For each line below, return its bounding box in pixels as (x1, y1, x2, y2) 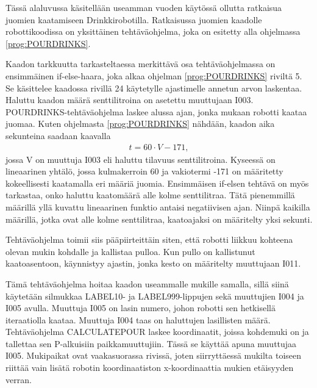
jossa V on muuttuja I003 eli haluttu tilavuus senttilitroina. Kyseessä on (5, 153, 276, 165)
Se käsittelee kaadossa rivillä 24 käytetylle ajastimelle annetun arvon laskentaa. (5, 81, 302, 94)
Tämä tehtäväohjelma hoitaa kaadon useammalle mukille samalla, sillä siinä (5, 277, 289, 290)
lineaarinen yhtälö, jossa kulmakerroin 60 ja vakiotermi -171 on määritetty (5, 165, 283, 178)
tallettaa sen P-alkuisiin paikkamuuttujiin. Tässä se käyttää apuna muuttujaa (5, 337, 297, 350)
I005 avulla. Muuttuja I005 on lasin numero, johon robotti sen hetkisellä (5, 301, 276, 314)
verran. (5, 373, 32, 386)
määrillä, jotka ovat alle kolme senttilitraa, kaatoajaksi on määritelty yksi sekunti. (5, 212, 313, 225)
